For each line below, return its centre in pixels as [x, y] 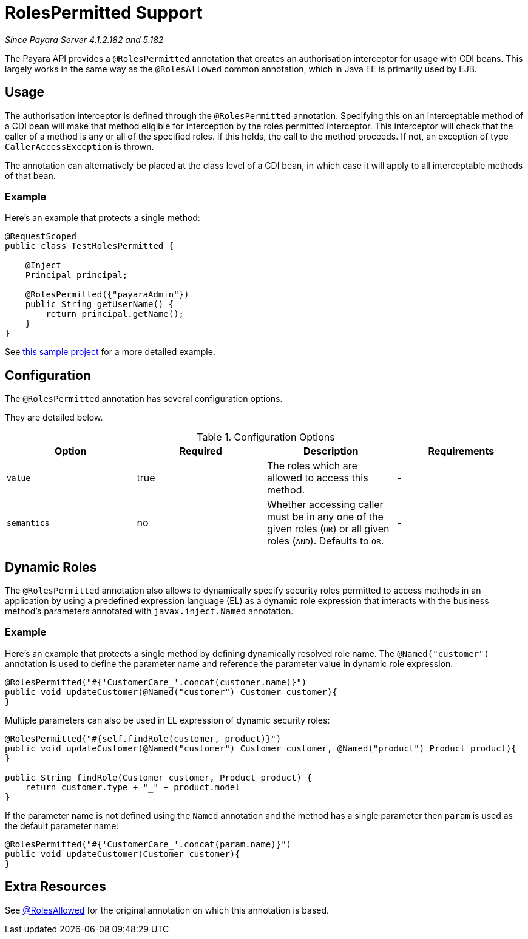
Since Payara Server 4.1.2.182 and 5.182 [84, 39]
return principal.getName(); [115, 314]
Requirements [461, 451]
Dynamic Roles [51, 567]
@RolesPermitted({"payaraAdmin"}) [107, 295]
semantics [28, 523]
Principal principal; [76, 275]
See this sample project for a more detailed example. [110, 352]
